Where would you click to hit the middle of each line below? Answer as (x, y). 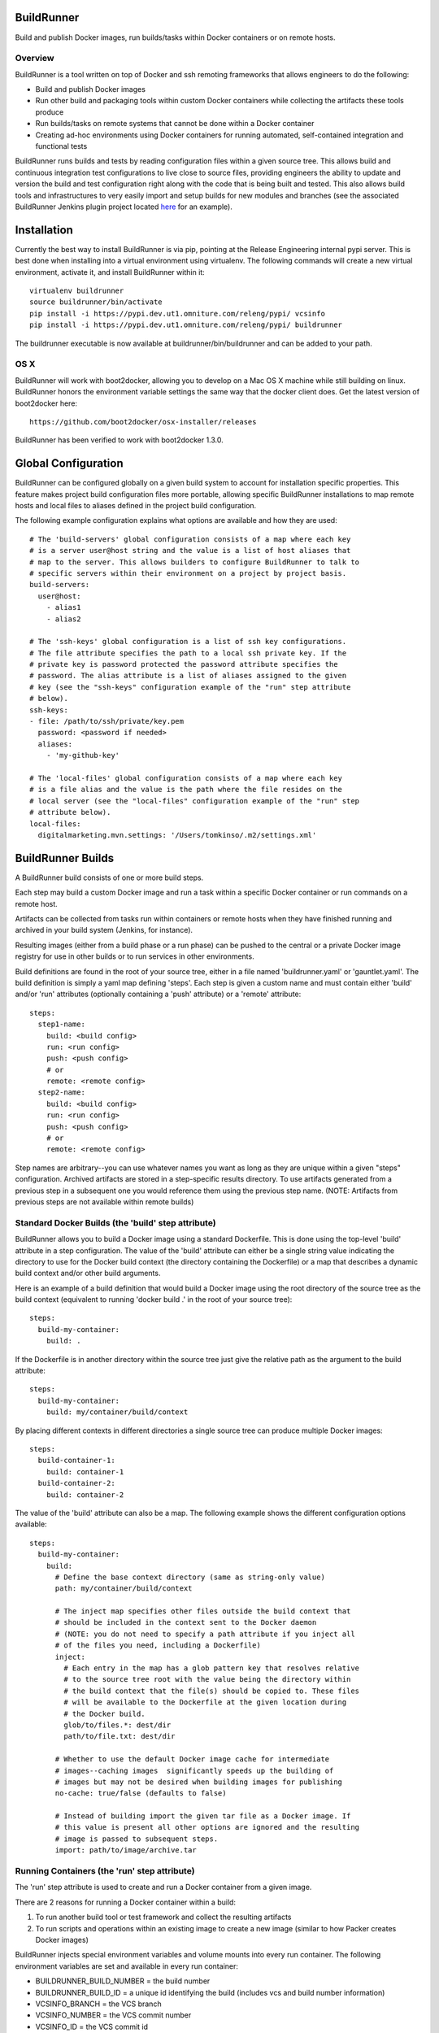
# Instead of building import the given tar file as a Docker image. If (203, 1816)
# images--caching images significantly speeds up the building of (194, 1770)
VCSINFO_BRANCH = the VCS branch (98, 2004)
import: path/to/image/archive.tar (126, 1850)
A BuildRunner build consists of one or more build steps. (109, 877)
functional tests (61, 146)
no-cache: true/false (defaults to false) (141, 1794)
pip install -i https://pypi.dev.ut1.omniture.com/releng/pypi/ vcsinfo (177, 313)
